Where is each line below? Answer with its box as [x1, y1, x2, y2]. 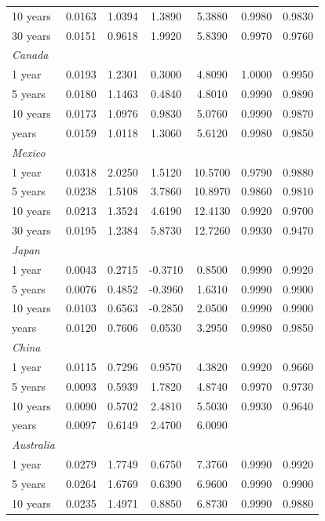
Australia [12, 436, 55, 453]
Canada [12, 46, 49, 63]
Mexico [12, 144, 46, 160]
